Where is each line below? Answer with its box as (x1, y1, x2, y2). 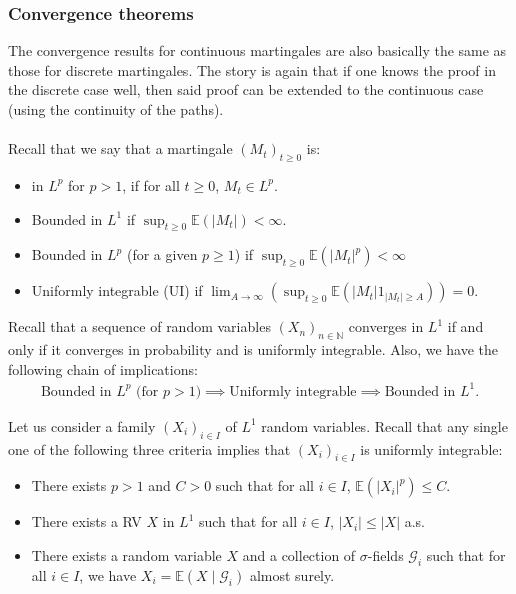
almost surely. (249, 564, 335, 585)
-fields (367, 545, 404, 566)
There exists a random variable (31, 545, 222, 566)
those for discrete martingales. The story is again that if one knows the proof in (8, 59, 496, 80)
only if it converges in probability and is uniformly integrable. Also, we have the (8, 339, 499, 360)
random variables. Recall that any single (261, 415, 508, 436)
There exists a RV (31, 511, 142, 532)
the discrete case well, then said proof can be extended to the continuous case (8, 79, 484, 100)
